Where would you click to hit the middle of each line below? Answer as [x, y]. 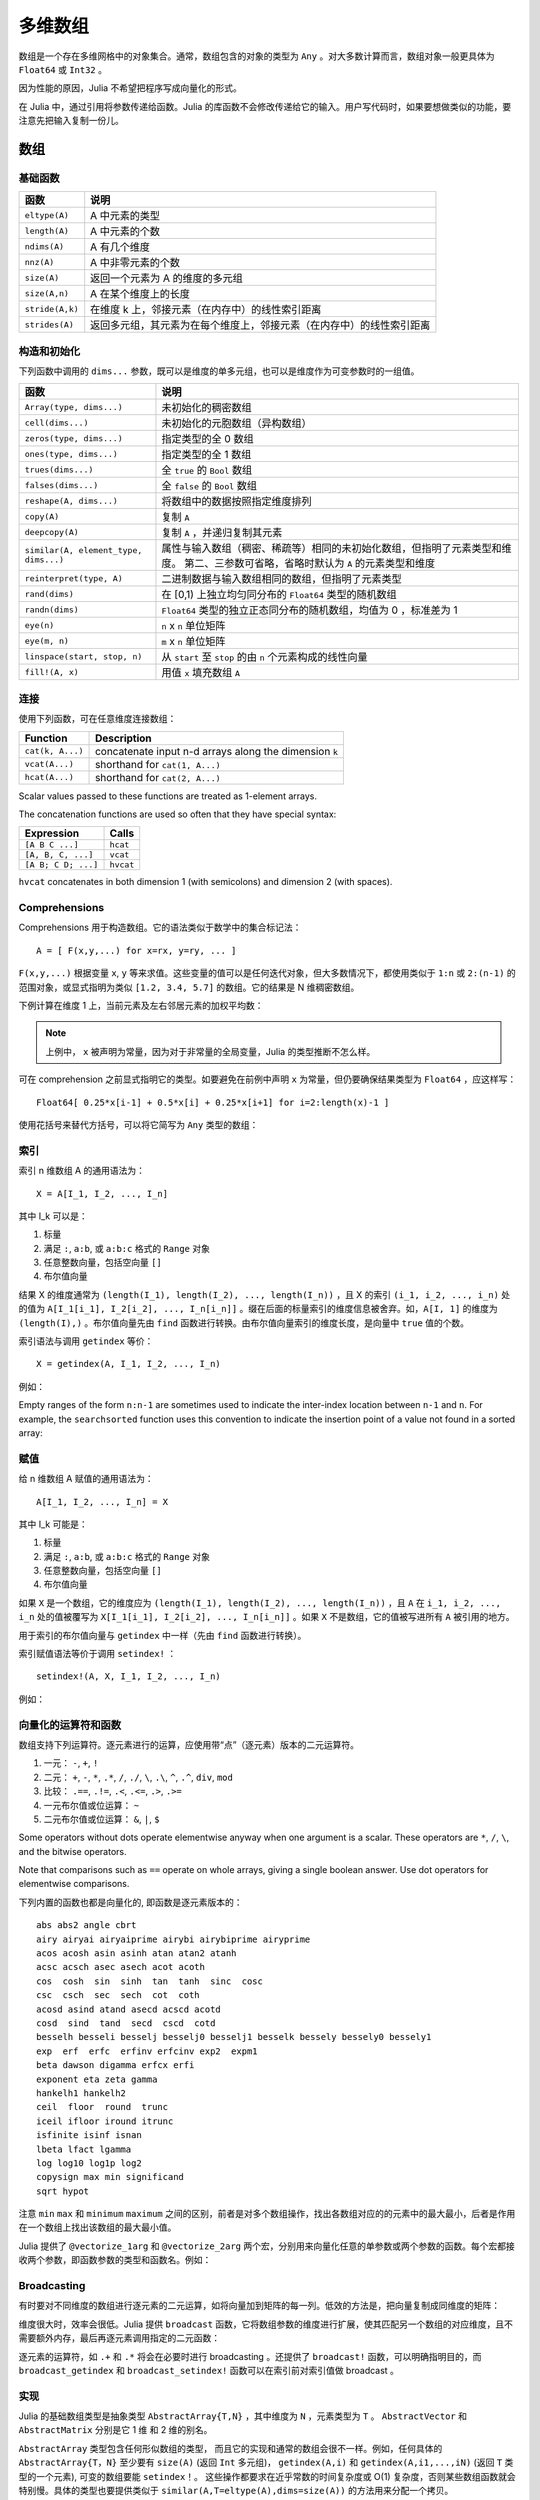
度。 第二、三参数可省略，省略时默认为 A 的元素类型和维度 [298, 563]
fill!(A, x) [51, 671]
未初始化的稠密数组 [206, 408]
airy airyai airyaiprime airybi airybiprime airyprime [173, 1939]
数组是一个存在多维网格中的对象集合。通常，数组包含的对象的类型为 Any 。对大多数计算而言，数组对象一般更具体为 [256, 56]
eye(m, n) [47, 640]
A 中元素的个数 [125, 232]
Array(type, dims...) [74, 406]
